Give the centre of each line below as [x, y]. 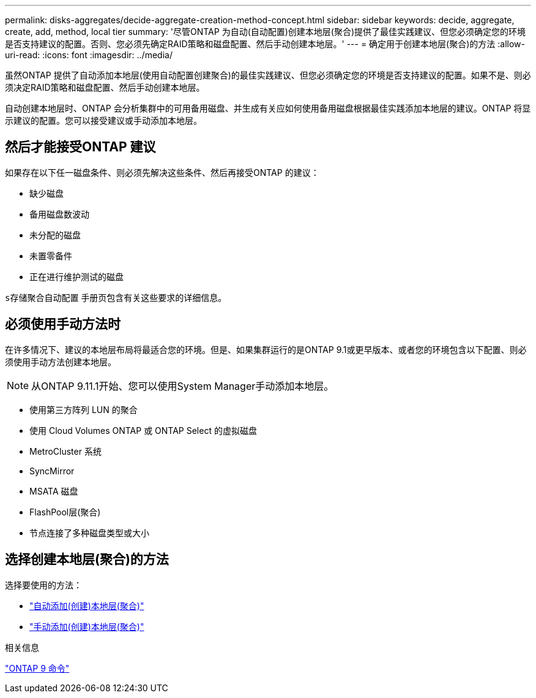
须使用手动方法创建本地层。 [61, 362]
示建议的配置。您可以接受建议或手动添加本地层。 [103, 120]
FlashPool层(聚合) [65, 512]
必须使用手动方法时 [63, 324]
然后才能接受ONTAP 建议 [80, 147]
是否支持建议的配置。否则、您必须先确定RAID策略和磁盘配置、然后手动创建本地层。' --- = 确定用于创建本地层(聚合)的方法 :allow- [265, 44]
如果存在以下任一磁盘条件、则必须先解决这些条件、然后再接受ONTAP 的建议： [162, 172]
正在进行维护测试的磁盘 [76, 276]
